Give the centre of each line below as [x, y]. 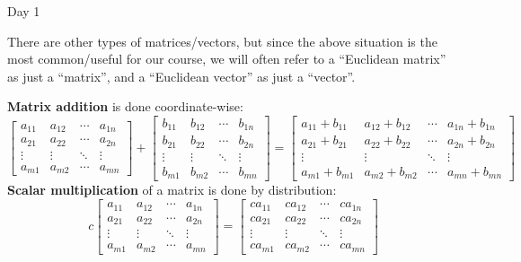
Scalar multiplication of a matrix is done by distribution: [172, 190]
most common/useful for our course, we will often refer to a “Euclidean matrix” [227, 59]
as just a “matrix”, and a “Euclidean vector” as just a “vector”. [181, 76]
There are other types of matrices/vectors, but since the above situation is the [222, 41]
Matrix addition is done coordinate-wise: [125, 106]
